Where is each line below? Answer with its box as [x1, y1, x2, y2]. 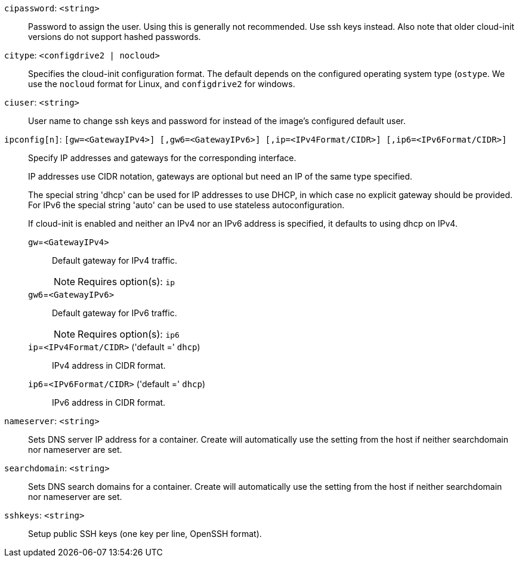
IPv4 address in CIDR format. [52, 360, 166, 370]
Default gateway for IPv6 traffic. [52, 308, 177, 318]
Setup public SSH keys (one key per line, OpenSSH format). [28, 529, 262, 539]
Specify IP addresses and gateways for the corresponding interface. [28, 153, 296, 163]
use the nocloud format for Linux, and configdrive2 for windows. [28, 79, 295, 89]
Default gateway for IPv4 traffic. [52, 255, 178, 265]
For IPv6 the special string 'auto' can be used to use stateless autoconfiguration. [28, 200, 345, 210]
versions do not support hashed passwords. [28, 32, 201, 42]
